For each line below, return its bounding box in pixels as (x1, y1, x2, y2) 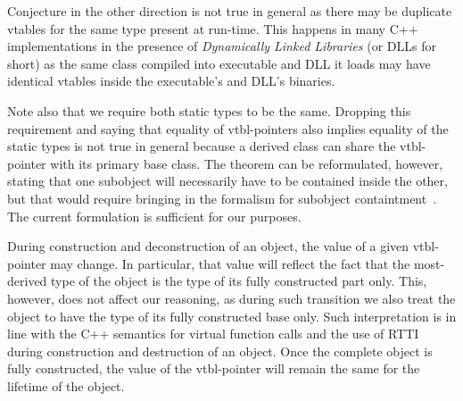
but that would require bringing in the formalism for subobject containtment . (7, 188, 437, 207)
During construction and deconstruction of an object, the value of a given (7, 237, 409, 255)
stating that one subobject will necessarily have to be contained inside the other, (7, 171, 448, 190)
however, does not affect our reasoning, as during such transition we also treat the (7, 288, 456, 307)
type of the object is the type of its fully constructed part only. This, (51, 272, 427, 290)
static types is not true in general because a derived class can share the (7, 137, 396, 155)
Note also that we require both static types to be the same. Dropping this (7, 101, 411, 120)
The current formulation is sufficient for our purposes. (7, 206, 302, 225)
